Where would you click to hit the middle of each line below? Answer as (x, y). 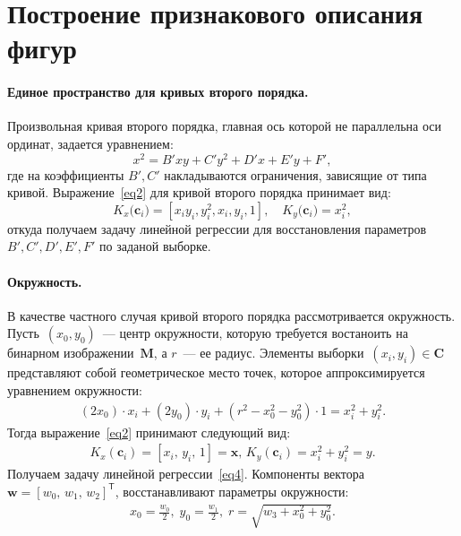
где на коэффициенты (66, 174)
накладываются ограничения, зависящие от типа (295, 174)
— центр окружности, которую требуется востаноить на (255, 333)
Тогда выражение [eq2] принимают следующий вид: (149, 432)
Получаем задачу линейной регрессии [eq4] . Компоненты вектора (186, 474)
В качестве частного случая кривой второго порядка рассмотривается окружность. (231, 315)
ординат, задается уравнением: (90, 143)
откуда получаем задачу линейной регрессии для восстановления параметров (217, 228)
